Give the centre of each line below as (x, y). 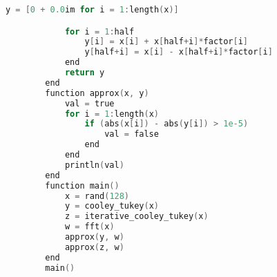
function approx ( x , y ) (97, 93)
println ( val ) (94, 165)
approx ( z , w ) (94, 247)
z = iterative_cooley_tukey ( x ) (136, 217)
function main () (82, 185)
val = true (89, 103)
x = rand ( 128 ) (97, 196)
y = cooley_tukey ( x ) (112, 206)
